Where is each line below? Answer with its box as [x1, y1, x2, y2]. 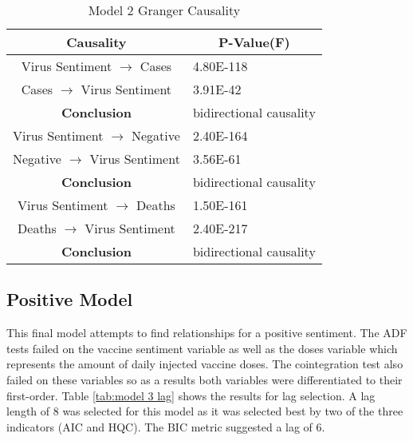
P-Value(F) [218, 33, 290, 51]
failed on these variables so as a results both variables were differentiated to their [6, 371, 403, 387]
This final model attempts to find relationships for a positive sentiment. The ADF [6, 324, 407, 341]
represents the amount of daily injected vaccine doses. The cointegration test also [6, 356, 403, 372]
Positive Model [6, 287, 133, 312]
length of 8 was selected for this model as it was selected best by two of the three [6, 403, 403, 419]
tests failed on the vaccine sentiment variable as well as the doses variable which [6, 340, 398, 356]
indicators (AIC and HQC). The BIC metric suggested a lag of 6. [6, 418, 325, 435]
